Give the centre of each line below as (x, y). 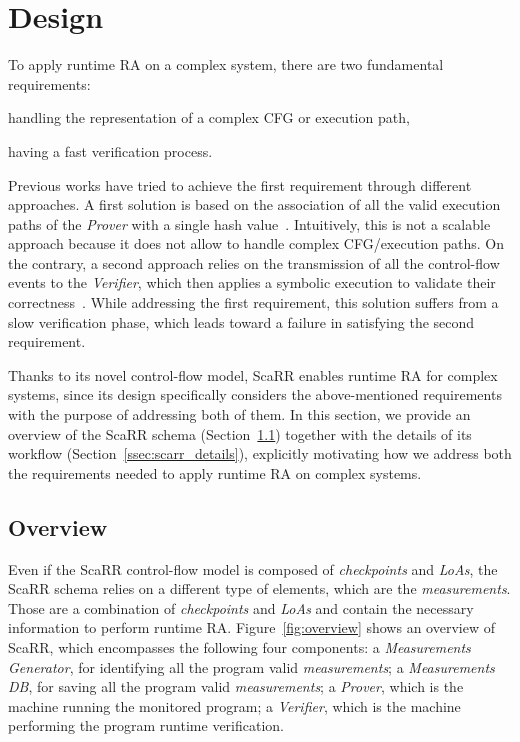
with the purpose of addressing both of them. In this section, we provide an (239, 414)
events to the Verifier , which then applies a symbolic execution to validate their (252, 282)
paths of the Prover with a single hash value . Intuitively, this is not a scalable (249, 223)
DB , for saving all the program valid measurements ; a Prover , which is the (236, 686)
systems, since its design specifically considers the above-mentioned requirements (255, 394)
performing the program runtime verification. (146, 725)
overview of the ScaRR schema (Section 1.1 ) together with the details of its (240, 433)
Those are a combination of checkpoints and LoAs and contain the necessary (241, 607)
